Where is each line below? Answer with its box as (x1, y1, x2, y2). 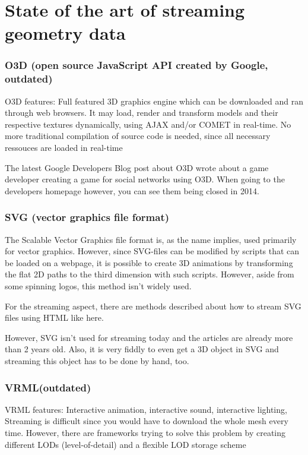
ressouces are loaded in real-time (5, 141, 123, 154)
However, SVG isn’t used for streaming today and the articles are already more (5, 331, 293, 343)
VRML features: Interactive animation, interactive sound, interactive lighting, (5, 403, 287, 415)
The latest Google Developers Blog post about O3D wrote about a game (5, 161, 269, 173)
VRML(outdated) (5, 380, 91, 394)
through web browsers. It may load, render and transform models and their (5, 106, 278, 119)
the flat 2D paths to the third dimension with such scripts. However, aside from (5, 268, 294, 280)
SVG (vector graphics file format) (5, 210, 170, 225)
